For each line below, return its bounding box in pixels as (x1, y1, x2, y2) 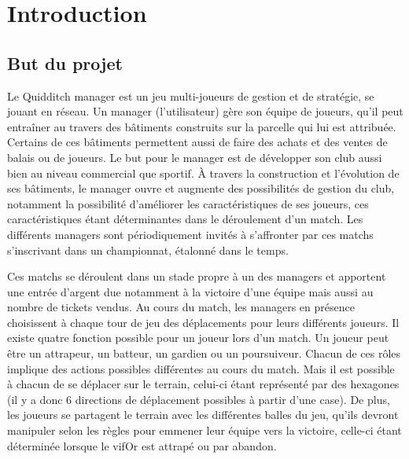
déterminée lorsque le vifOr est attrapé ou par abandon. (7, 437, 277, 453)
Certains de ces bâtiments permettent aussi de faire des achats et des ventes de (7, 134, 388, 150)
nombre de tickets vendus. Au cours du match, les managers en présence (7, 299, 355, 315)
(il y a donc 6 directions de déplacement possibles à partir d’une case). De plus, (7, 391, 390, 407)
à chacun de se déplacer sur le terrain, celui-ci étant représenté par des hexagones (7, 376, 400, 392)
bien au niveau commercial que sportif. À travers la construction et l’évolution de (7, 164, 400, 181)
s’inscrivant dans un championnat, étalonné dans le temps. (7, 241, 289, 258)
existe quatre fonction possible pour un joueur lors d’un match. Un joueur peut (7, 329, 389, 346)
